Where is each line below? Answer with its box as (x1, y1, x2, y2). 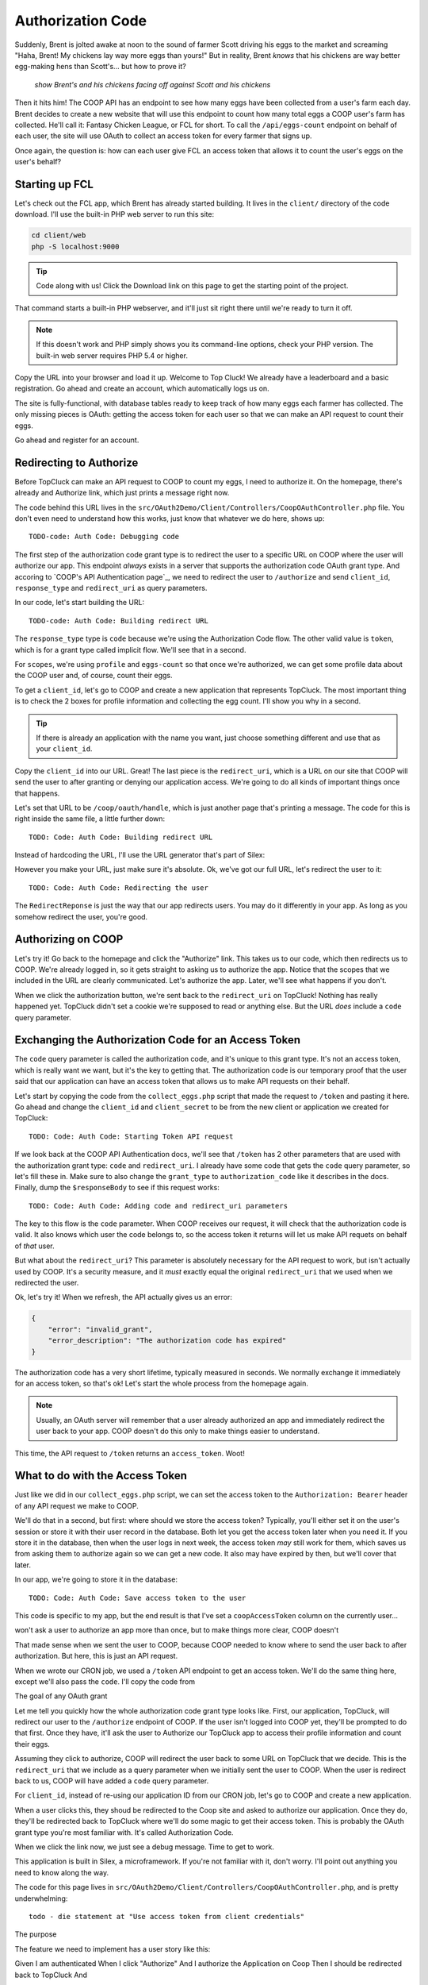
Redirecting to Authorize (14, 456, 139, 469)
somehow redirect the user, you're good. (14, 912, 148, 921)
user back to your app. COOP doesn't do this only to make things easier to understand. (36, 1426, 320, 1436)
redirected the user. (14, 1278, 79, 1288)
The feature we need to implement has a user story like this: (14, 1944, 211, 1953)
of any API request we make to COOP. (14, 1501, 139, 1510)
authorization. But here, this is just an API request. (14, 1652, 178, 1661)
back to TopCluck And (14, 1970, 87, 1979)
